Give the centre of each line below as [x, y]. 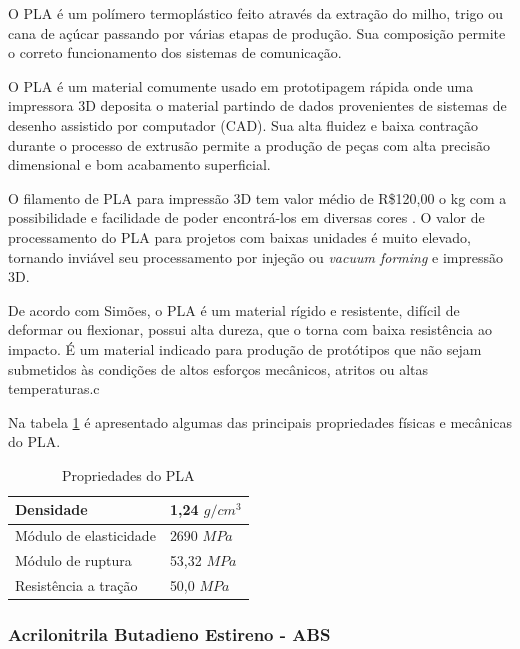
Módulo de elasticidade [85, 535]
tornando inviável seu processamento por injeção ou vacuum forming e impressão [255, 256]
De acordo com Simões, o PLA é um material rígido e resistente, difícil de [234, 309]
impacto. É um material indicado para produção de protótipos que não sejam [245, 348]
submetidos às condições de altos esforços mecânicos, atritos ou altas [218, 368]
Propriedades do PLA [128, 474]
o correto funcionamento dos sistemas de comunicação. [175, 52]
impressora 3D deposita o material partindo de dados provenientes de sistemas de [257, 105]
